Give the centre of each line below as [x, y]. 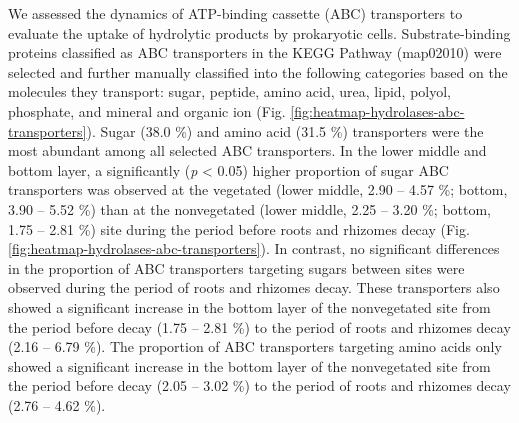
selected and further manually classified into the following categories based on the [258, 71]
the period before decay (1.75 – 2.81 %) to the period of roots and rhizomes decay [259, 326]
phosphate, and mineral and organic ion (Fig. [147, 110]
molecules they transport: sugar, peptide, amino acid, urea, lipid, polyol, [230, 91]
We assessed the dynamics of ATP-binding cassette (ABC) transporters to [235, 13]
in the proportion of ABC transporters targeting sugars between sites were [236, 267]
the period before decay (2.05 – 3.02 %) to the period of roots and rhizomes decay [259, 385]
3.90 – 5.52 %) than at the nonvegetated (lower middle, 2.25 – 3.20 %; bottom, [250, 208]
